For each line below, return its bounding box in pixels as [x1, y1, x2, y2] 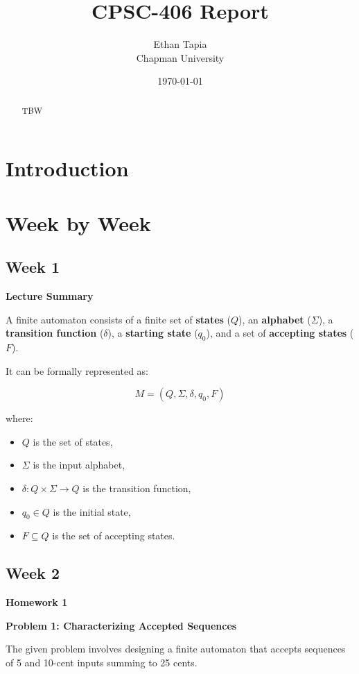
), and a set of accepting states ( [206, 326, 354, 340]
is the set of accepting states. [52, 528, 175, 543]
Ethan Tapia [153, 37, 207, 51]
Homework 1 [6, 595, 68, 609]
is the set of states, [33, 434, 113, 448]
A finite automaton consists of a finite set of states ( [6, 312, 231, 326]
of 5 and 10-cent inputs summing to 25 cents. [6, 655, 198, 670]
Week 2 [6, 562, 60, 584]
